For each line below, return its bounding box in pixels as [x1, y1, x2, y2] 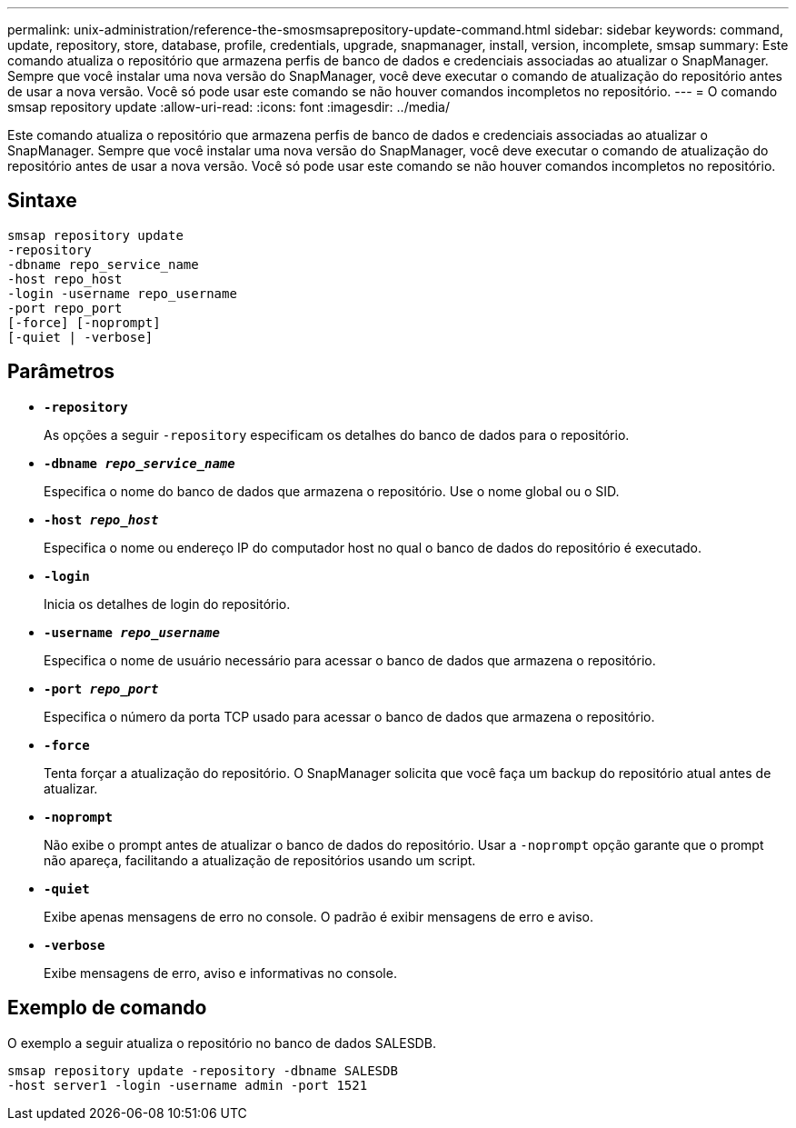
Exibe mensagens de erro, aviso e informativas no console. [44, 964, 397, 981]
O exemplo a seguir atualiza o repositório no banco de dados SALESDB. [7, 1034, 436, 1051]
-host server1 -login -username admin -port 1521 [7, 1077, 368, 1093]
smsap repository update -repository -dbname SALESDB [7, 1063, 398, 1078]
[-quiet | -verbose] [7, 329, 154, 344]
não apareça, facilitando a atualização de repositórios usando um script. [44, 852, 476, 868]
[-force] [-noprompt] [7, 314, 161, 330]
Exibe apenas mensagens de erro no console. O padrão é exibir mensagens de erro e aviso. [44, 908, 593, 924]
